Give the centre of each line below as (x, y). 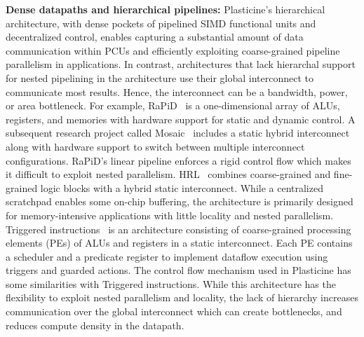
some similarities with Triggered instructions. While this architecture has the (171, 283)
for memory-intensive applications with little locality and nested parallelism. (170, 215)
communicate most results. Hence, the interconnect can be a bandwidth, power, (177, 91)
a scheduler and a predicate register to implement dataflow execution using (167, 256)
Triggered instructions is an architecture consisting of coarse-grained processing (178, 229)
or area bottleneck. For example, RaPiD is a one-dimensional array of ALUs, (173, 105)
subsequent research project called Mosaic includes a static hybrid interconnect (178, 133)
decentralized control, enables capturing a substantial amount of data (155, 37)
